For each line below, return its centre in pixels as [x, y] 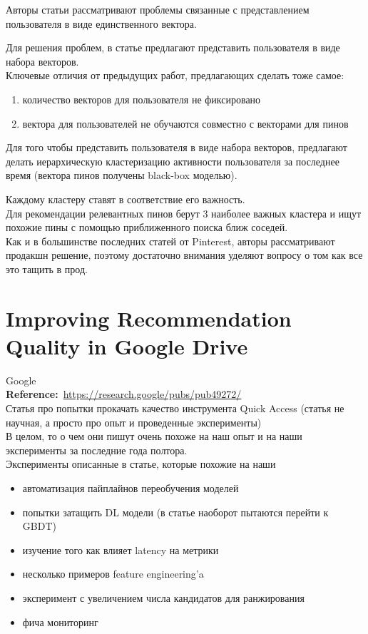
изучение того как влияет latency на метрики [121, 549]
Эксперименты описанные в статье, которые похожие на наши [141, 464]
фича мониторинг [60, 622]
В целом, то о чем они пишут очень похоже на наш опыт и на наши [154, 436]
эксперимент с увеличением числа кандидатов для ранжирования [163, 597]
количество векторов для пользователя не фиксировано [142, 99]
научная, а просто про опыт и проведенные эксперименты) [134, 422]
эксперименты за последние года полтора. [97, 450]
